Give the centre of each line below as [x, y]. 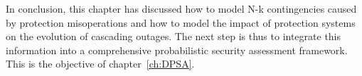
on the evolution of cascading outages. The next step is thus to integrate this [174, 36]
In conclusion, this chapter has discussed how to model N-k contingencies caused [181, 8]
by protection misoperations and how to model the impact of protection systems [181, 22]
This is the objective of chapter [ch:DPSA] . [100, 64]
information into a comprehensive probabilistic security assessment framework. [177, 50]
